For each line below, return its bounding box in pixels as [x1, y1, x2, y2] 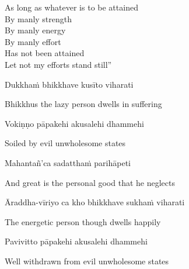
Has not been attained [5, 47, 85, 59]
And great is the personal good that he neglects [5, 176, 175, 188]
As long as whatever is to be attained [5, 1, 138, 13]
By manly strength [5, 12, 72, 25]
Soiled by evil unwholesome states [5, 137, 126, 149]
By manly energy [5, 24, 66, 36]
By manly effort [5, 35, 61, 47]
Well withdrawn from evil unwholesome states [5, 254, 169, 267]
